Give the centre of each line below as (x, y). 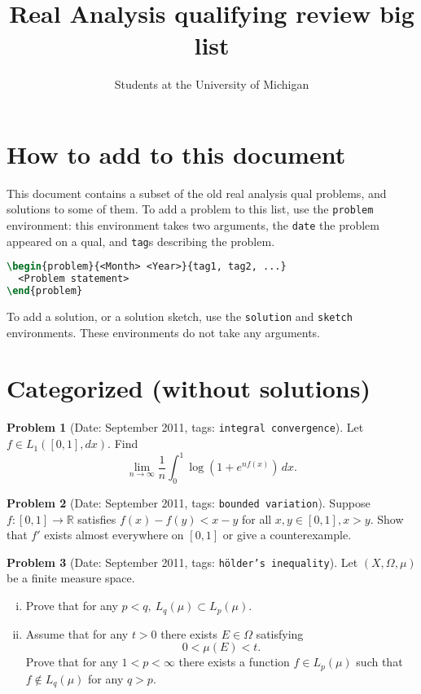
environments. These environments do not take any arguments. (164, 332)
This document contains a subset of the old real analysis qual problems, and (197, 193)
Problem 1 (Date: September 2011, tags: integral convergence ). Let (185, 427)
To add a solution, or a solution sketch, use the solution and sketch (180, 316)
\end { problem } (45, 291)
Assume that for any (77, 633)
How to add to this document (176, 154)
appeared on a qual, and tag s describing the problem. (141, 241)
